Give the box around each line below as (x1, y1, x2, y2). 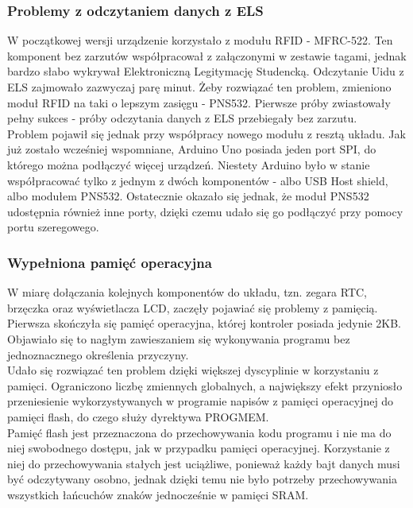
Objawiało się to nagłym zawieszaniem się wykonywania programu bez (7, 330, 350, 347)
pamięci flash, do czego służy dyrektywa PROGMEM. (7, 408, 269, 425)
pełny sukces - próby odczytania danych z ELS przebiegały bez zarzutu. (7, 110, 357, 126)
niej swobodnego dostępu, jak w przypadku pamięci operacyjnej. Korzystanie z (7, 440, 390, 456)
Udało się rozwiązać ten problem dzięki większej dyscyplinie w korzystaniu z (7, 362, 379, 378)
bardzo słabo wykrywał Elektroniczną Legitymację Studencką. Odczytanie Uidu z (7, 63, 404, 79)
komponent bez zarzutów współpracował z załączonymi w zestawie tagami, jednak (7, 47, 407, 64)
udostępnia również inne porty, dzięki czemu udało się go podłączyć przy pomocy (7, 203, 403, 219)
